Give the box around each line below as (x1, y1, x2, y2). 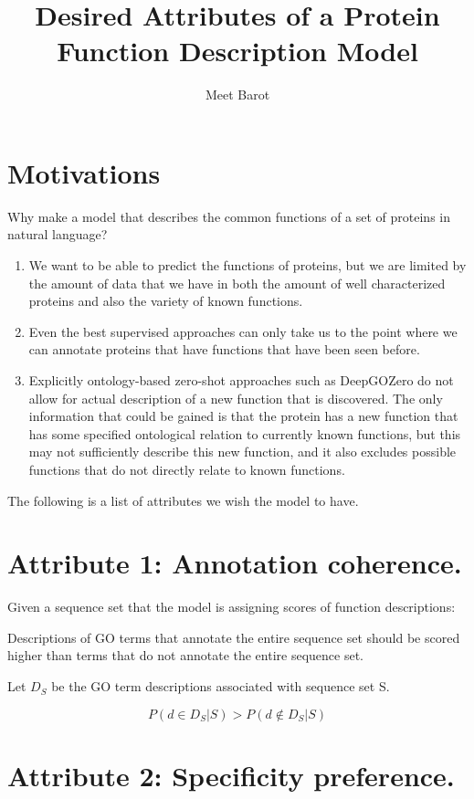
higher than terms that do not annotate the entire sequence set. (7, 646, 363, 665)
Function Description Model (57, 32, 418, 69)
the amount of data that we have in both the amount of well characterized (28, 273, 446, 292)
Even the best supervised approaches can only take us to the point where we (28, 321, 458, 341)
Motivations (7, 153, 161, 191)
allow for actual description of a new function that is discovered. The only (28, 388, 443, 407)
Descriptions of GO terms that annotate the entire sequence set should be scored (7, 627, 460, 647)
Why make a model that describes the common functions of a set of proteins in (7, 206, 450, 226)
